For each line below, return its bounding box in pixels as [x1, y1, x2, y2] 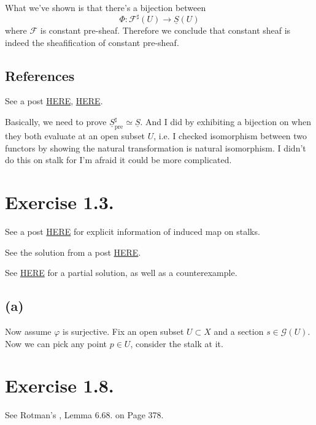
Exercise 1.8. [5, 373, 114, 398]
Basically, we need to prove [5, 115, 107, 128]
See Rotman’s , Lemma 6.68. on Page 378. [5, 408, 164, 421]
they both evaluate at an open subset [5, 129, 145, 142]
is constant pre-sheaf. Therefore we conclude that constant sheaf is [40, 24, 291, 37]
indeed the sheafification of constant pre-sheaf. [5, 36, 179, 48]
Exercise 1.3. [5, 190, 114, 215]
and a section [214, 324, 264, 337]
